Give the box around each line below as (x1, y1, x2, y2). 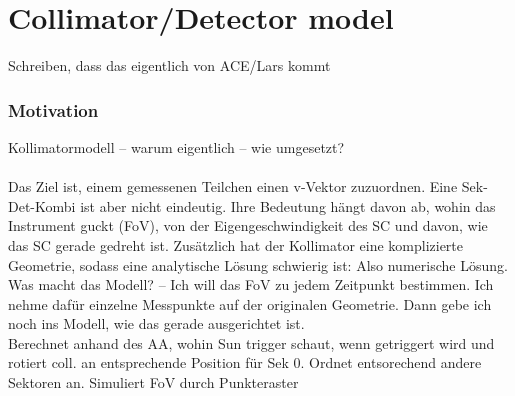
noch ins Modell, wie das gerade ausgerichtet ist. (8, 313, 305, 334)
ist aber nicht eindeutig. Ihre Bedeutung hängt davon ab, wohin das (80, 195, 496, 216)
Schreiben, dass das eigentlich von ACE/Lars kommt (8, 55, 331, 76)
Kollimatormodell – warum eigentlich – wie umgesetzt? (8, 136, 345, 157)
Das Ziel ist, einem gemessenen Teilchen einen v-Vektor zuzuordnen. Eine (8, 176, 458, 197)
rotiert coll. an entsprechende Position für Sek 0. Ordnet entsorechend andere (8, 352, 482, 373)
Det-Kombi (8, 195, 76, 216)
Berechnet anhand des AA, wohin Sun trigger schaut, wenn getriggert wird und (8, 332, 495, 353)
